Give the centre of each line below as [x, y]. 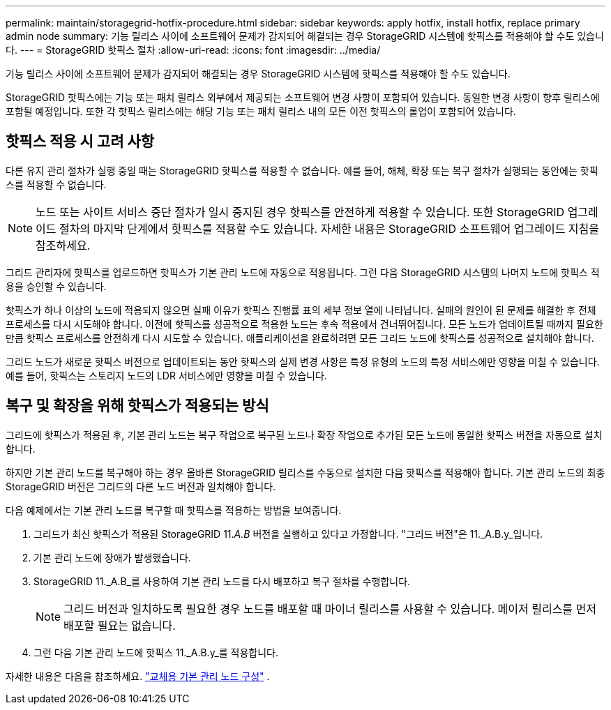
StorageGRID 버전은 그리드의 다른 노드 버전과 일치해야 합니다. [141, 486]
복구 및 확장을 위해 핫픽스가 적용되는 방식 [137, 406]
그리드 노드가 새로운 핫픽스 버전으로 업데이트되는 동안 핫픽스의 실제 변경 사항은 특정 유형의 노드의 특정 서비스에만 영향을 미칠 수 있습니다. [303, 361]
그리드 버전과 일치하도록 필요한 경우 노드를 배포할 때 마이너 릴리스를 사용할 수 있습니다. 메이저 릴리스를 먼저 [330, 609]
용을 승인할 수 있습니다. [56, 286]
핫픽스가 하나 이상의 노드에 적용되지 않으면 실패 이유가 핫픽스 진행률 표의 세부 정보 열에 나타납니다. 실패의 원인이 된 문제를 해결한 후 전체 [301, 310]
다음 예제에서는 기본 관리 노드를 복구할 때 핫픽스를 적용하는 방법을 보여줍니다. [174, 510]
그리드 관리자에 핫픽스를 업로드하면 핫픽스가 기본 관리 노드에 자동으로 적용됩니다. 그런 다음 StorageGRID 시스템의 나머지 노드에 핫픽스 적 [303, 272]
